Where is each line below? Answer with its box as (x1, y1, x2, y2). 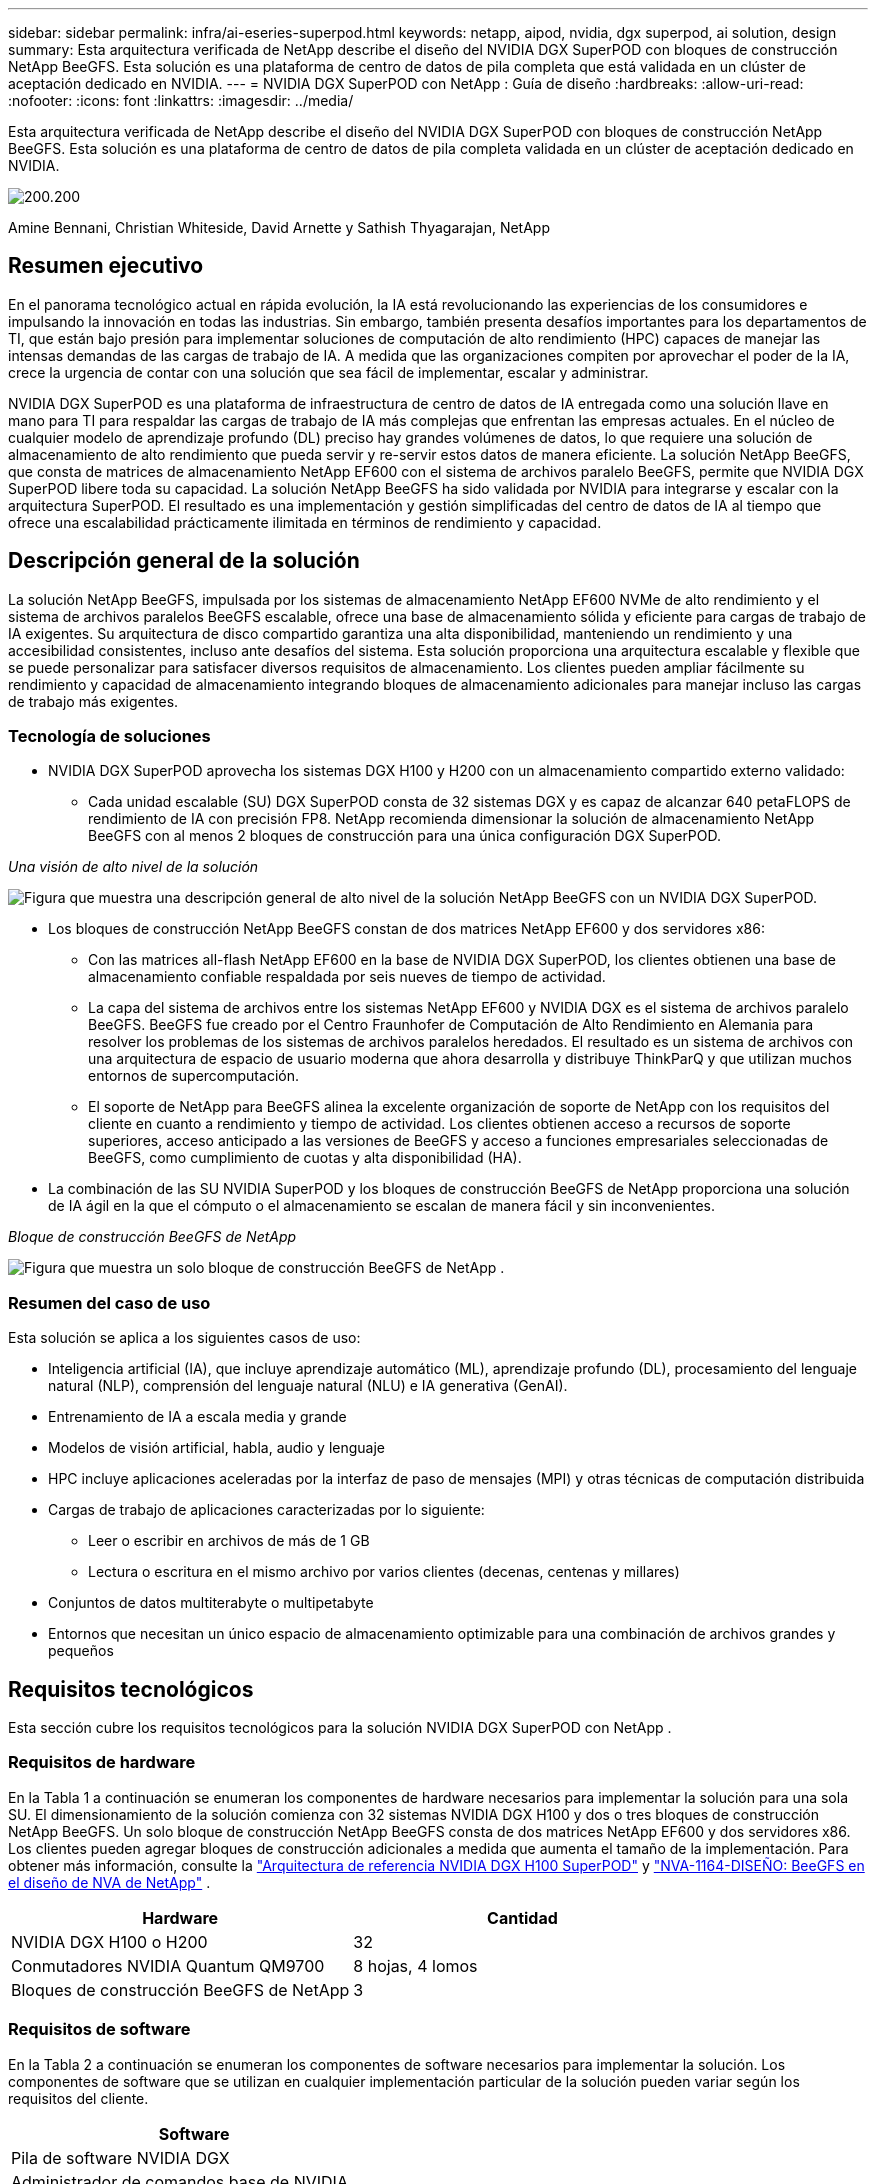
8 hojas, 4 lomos (353, 1955, 478, 1976)
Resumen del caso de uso (8, 1292, 211, 1313)
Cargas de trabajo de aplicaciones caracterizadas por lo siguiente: (48, 1501, 485, 1519)
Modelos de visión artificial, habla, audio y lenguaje (48, 1439, 385, 1457)
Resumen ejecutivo (8, 253, 204, 279)
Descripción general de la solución (8, 548, 360, 574)
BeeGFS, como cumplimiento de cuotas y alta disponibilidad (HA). (88, 1149, 522, 1167)
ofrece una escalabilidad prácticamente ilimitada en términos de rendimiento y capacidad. (8, 513, 602, 531)
